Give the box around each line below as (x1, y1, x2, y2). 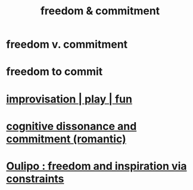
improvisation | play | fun (6, 92, 133, 105)
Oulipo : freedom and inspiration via (6, 159, 187, 173)
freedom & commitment (40, 4, 160, 18)
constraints (6, 172, 64, 185)
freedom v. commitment (6, 38, 128, 51)
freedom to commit (6, 65, 103, 79)
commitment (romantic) (6, 132, 126, 145)
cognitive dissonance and (6, 119, 137, 133)
